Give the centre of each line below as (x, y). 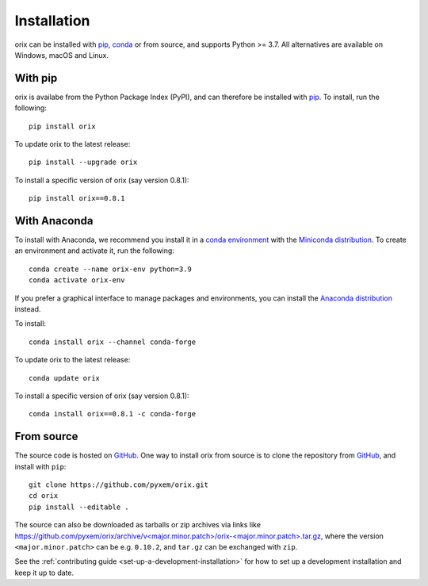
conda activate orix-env (77, 280)
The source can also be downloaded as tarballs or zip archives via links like (138, 525)
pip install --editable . (79, 507)
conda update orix (65, 378)
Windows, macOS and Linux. (61, 55)
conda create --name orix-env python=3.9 (110, 269)
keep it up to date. (44, 573)
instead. (28, 309)
